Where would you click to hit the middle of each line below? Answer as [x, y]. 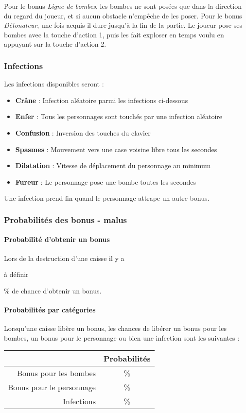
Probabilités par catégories [50, 309]
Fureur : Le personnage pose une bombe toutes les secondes [105, 181]
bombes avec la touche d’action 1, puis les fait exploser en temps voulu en [114, 34]
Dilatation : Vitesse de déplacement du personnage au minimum [113, 165]
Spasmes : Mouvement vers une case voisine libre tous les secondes [116, 149]
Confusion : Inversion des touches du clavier [83, 132]
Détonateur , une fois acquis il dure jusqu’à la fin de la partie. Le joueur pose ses [123, 25]
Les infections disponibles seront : [54, 84]
